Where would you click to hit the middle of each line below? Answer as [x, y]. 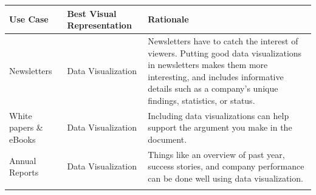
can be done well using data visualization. [225, 178]
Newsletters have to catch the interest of [223, 40]
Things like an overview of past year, [216, 154]
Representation [99, 25]
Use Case [29, 19]
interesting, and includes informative [216, 76]
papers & [26, 127]
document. [167, 139]
